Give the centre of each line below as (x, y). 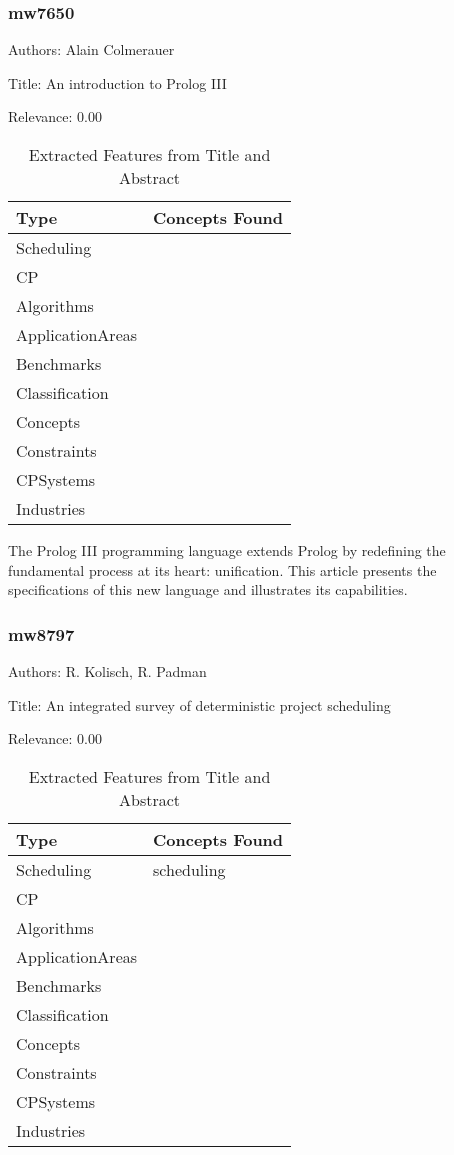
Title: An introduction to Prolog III (117, 82)
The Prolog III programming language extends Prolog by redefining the (227, 550)
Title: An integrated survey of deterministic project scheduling (199, 704)
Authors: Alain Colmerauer (91, 49)
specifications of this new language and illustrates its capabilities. (208, 589)
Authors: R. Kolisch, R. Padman (107, 671)
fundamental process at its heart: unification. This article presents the (222, 569)
